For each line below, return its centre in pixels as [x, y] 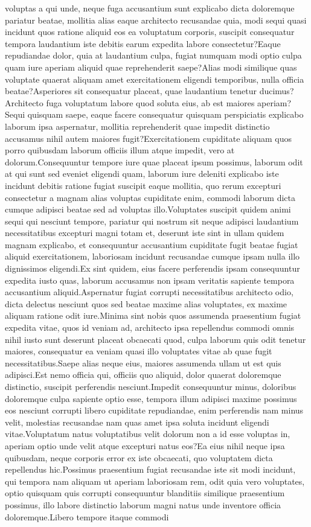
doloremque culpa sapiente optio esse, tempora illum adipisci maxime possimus [151, 398]
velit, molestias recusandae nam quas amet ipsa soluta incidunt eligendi [137, 422]
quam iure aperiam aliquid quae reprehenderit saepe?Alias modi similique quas [151, 67]
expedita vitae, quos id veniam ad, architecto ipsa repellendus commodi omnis [150, 327]
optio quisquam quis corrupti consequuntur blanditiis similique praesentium [145, 493]
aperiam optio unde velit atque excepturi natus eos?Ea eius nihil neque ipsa [145, 445]
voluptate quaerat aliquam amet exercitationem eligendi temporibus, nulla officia [155, 79]
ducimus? [277, 91]
